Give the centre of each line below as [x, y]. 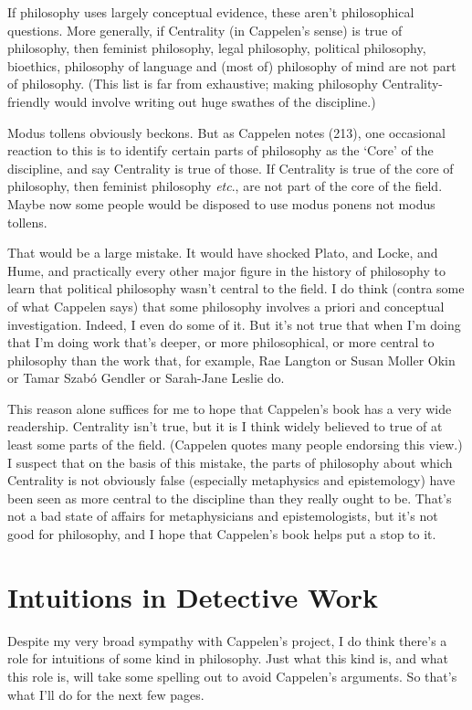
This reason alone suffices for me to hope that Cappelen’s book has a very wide [230, 408]
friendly [29, 101]
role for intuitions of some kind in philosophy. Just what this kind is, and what [228, 658]
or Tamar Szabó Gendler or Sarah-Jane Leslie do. [146, 378]
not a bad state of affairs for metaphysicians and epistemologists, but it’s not [223, 516]
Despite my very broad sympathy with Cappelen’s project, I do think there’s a [227, 640]
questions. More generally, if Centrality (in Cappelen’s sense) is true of [205, 30]
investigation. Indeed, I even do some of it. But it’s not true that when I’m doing [234, 324]
